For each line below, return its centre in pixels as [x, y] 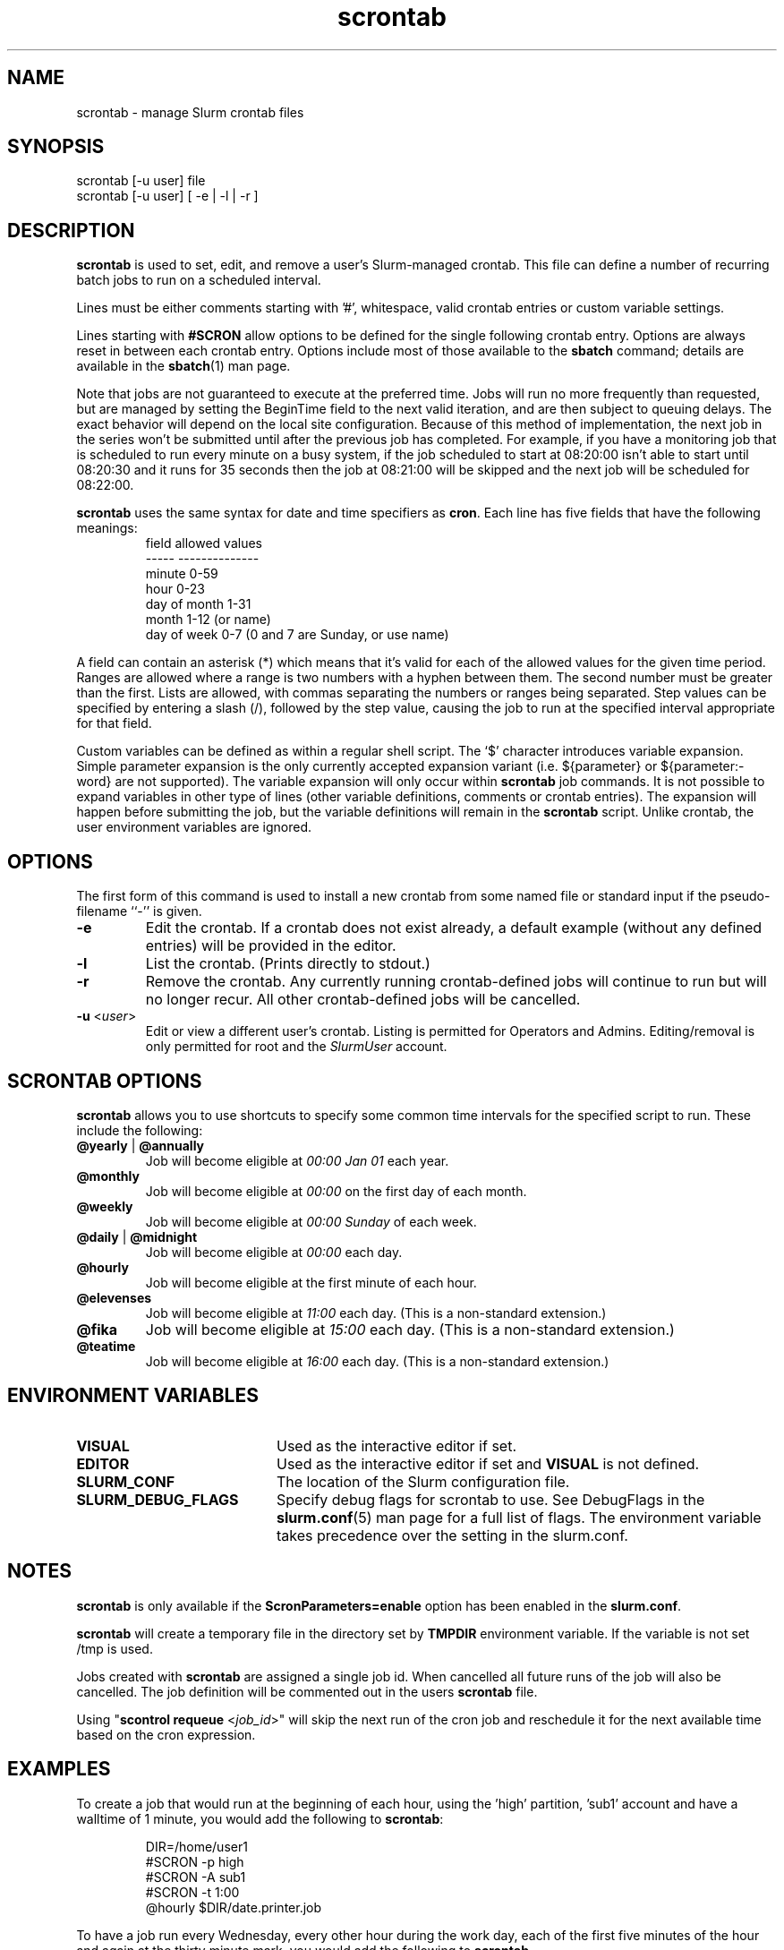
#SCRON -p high [195, 1861]
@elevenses [114, 1297]
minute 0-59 [182, 574]
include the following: [140, 1130]
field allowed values [204, 543]
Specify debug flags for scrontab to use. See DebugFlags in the [490, 1499]
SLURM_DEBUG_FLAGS [158, 1499]
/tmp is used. [115, 1648]
